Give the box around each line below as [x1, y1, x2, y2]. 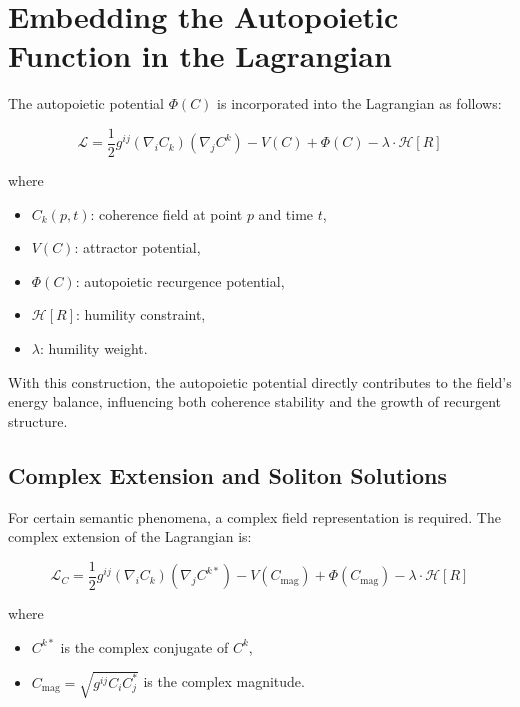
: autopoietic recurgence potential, [75, 270, 285, 291]
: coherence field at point [90, 203, 243, 224]
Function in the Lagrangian [8, 35, 392, 76]
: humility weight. [39, 337, 148, 358]
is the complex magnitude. [143, 671, 305, 692]
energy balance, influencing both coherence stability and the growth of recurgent [8, 391, 502, 412]
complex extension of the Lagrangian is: [8, 526, 252, 547]
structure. [8, 410, 68, 431]
